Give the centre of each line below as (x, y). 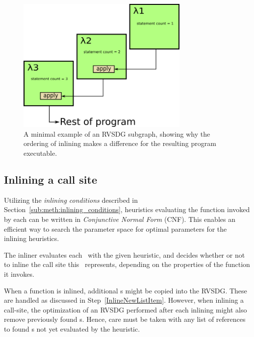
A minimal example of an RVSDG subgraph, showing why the (117, 133)
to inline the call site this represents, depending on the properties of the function (127, 264)
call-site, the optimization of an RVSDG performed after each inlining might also (126, 309)
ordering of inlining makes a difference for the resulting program (120, 143)
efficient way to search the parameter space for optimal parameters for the (115, 229)
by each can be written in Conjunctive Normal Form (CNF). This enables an (120, 219)
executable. (40, 153)
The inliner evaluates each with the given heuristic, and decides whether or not (125, 254)
